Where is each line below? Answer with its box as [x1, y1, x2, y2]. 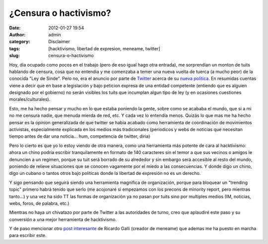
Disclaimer [48, 39, 70, 45]
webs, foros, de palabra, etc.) [9, 200, 69, 206]
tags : [9, 45, 20, 52]
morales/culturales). [9, 96, 51, 102]
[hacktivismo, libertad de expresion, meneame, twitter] [48, 45, 161, 52]
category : [9, 39, 30, 45]
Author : [9, 31, 26, 37]
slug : [9, 53, 20, 59]
